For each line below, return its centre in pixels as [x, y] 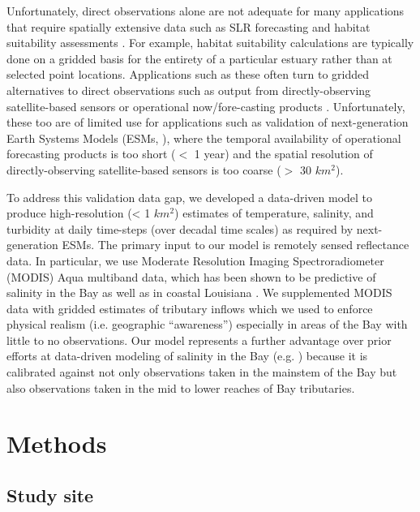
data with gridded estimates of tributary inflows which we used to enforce [190, 308]
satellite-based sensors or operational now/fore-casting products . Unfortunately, [206, 106]
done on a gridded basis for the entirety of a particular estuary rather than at [199, 58]
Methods [57, 443]
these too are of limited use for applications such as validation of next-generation [208, 122]
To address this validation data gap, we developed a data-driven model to [190, 197]
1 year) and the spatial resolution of [283, 154]
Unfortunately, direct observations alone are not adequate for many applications [206, 11]
